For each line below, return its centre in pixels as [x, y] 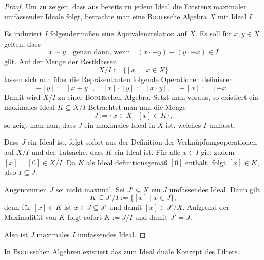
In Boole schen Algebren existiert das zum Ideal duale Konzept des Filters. [122, 252]
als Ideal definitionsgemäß [127, 162]
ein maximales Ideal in [120, 124]
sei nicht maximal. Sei [90, 189]
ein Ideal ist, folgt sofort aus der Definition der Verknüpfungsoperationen [142, 142]
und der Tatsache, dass [68, 152]
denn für [17, 207]
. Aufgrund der [206, 207]
